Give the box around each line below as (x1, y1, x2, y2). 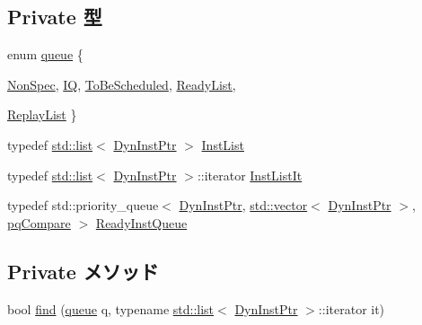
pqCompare (7, 213, 71, 232)
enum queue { (7, 45, 84, 64)
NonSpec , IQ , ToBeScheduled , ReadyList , (7, 75, 236, 93)
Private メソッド (7, 257, 159, 285)
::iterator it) (318, 299, 385, 318)
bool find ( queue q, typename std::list (7, 299, 215, 318)
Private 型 (7, 3, 102, 31)
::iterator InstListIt (197, 165, 303, 184)
